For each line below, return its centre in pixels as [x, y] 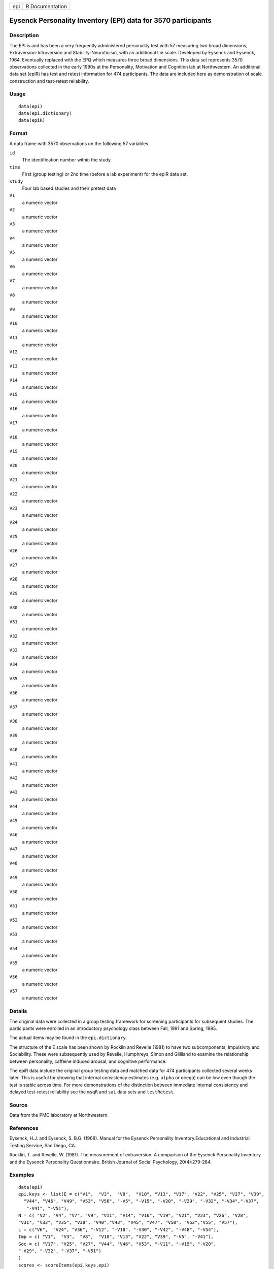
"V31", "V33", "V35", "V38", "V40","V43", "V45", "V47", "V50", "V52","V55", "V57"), [128, 1223]
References [24, 1128]
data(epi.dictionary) [45, 113]
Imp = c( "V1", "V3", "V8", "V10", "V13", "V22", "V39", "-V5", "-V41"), [116, 1237]
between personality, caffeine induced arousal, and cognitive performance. [88, 1061]
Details [18, 1011]
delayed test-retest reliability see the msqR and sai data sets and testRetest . [92, 1092]
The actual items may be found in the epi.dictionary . [68, 1038]
